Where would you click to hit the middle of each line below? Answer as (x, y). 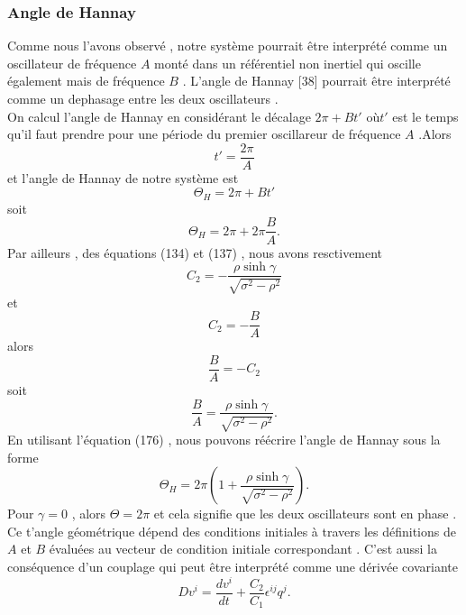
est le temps (425, 116)
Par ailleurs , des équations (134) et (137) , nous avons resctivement (195, 252)
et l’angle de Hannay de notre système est (123, 177)
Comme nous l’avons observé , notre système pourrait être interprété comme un (228, 46)
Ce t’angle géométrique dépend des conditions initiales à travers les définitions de (232, 531)
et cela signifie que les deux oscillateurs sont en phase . (305, 514)
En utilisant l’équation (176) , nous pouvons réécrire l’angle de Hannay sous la (224, 439)
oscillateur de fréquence (72, 63)
